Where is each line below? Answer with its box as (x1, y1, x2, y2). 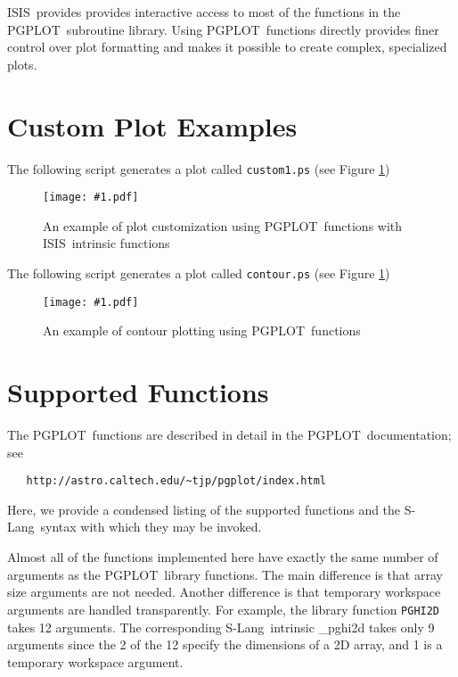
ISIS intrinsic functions (43, 234, 170, 252)
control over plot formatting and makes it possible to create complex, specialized (7, 37, 447, 56)
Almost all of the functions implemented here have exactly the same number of (7, 548, 438, 566)
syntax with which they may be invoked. (40, 517, 262, 536)
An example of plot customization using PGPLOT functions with (43, 216, 403, 235)
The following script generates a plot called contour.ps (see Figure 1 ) (7, 264, 390, 282)
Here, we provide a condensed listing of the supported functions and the (7, 499, 401, 518)
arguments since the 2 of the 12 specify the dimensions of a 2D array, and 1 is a (7, 635, 443, 654)
